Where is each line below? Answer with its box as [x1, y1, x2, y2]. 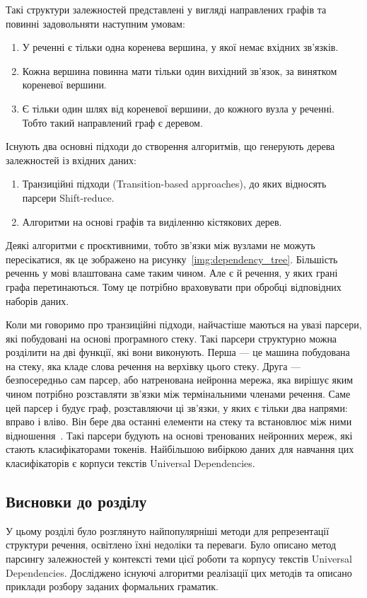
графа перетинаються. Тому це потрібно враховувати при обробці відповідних [6, 279, 342, 294]
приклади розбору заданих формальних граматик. [6, 579, 219, 594]
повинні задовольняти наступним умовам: [6, 16, 185, 30]
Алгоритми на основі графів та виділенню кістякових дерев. [22, 214, 282, 229]
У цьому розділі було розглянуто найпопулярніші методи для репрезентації [6, 523, 330, 538]
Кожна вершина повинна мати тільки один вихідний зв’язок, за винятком [22, 63, 337, 78]
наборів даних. [6, 293, 69, 308]
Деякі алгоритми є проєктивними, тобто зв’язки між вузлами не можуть [6, 238, 315, 253]
